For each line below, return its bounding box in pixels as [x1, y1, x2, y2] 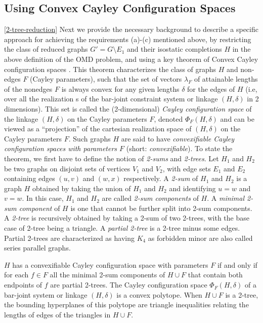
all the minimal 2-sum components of [50, 269, 165, 280]
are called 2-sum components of [102, 193, 199, 203]
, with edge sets [162, 163, 211, 173]
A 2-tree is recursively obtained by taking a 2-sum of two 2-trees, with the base [4, 212, 249, 223]
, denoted [154, 113, 183, 124]
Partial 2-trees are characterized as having [4, 232, 135, 243]
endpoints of [4, 279, 42, 290]
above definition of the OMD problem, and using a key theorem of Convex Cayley [4, 53, 258, 64]
